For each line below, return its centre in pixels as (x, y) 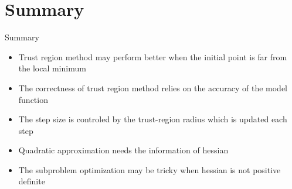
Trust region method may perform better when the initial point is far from (153, 56)
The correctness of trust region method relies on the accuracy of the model (153, 87)
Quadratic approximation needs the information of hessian (123, 150)
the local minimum (52, 68)
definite (32, 181)
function (33, 99)
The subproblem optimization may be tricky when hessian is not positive (150, 169)
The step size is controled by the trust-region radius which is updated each (153, 119)
